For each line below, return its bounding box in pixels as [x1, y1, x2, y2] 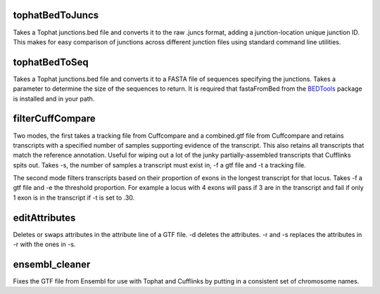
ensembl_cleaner [13, 258, 91, 270]
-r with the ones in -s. [13, 240, 76, 249]
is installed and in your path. [13, 94, 95, 103]
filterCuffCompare [13, 113, 96, 124]
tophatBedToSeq [13, 56, 89, 68]
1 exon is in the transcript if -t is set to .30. [13, 193, 135, 202]
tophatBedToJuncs [13, 9, 99, 21]
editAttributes [13, 212, 76, 224]
